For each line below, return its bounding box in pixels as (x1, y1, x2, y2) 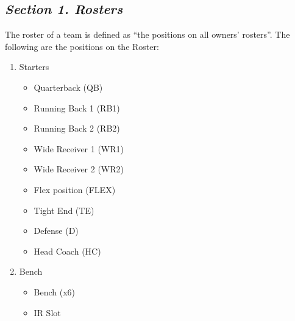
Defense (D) (34, 224, 79, 237)
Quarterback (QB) (34, 80, 103, 93)
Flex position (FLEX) (34, 183, 116, 196)
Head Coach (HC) (34, 244, 101, 257)
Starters (19, 60, 49, 73)
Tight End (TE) (34, 203, 94, 216)
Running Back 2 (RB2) (34, 122, 120, 135)
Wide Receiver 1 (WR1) (34, 142, 124, 155)
